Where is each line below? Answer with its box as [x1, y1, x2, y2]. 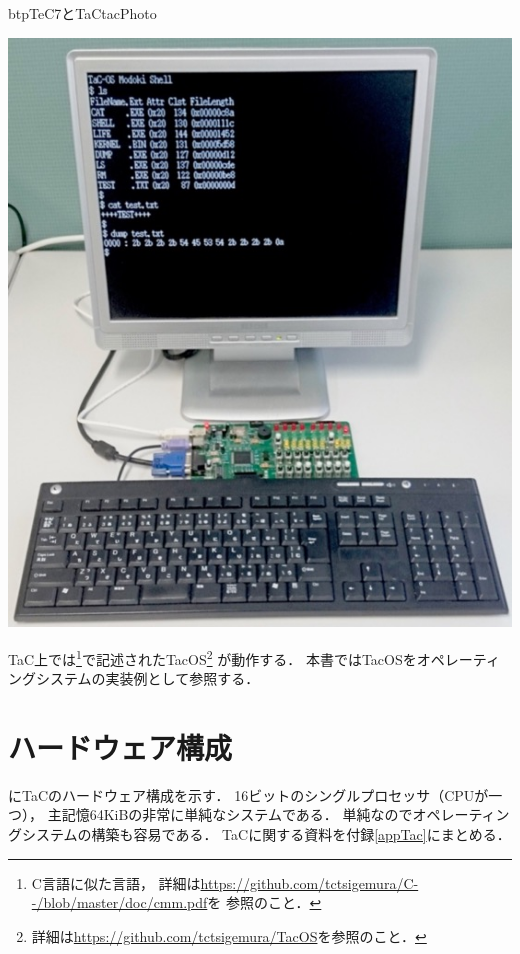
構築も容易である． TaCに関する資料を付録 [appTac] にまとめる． [91, 824, 511, 845]
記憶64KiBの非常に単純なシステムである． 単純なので [61, 804, 413, 825]
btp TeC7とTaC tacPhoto [8, 3, 157, 23]
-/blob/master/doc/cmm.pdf [31, 892, 208, 913]
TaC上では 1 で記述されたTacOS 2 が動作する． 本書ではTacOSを [8, 645, 417, 669]
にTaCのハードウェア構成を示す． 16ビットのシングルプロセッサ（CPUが [8, 784, 489, 805]
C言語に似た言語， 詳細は [31, 872, 201, 893]
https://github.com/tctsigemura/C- [200, 872, 419, 893]
